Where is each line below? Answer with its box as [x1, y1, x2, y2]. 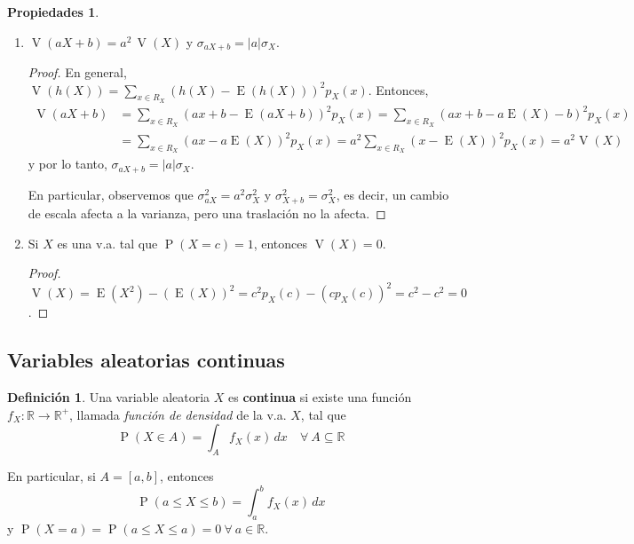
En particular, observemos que [28, 185, 194, 203]
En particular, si [7, 466, 96, 485]
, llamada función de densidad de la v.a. [69, 405, 287, 423]
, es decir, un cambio [336, 185, 449, 203]
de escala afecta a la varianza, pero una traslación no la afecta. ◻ [28, 203, 386, 222]
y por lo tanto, [28, 154, 107, 173]
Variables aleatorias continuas [7, 346, 285, 374]
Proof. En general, [28, 63, 127, 82]
